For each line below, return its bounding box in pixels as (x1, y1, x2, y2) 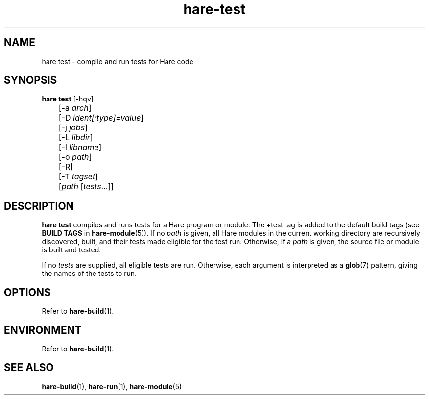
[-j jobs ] (58, 123, 88, 133)
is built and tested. (42, 246, 101, 254)
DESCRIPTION (4, 199, 74, 212)
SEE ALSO (4, 361, 54, 374)
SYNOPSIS (4, 74, 57, 87)
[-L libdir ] (58, 132, 93, 143)
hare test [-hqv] (42, 95, 94, 103)
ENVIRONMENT (4, 324, 82, 336)
